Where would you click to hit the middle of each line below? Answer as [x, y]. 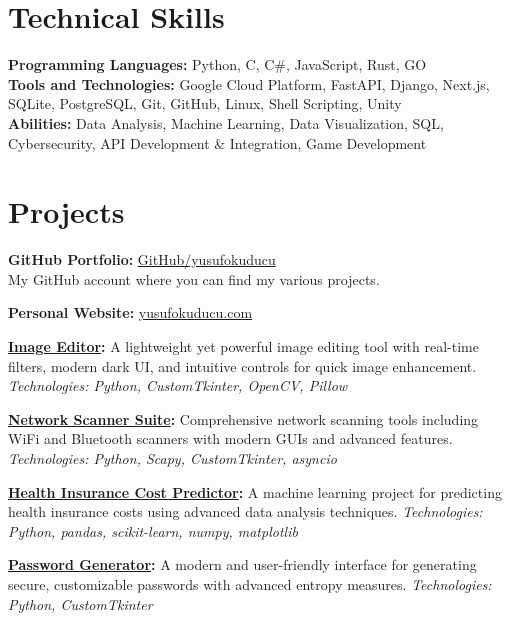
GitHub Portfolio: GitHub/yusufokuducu [142, 259]
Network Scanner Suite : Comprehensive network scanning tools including [243, 418]
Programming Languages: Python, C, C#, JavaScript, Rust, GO [217, 64]
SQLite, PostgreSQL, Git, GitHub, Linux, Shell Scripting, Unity [205, 103]
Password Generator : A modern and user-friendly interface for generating [242, 564]
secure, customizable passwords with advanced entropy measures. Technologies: [250, 583]
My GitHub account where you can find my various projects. [194, 278]
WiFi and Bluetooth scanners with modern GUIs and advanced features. [230, 438]
